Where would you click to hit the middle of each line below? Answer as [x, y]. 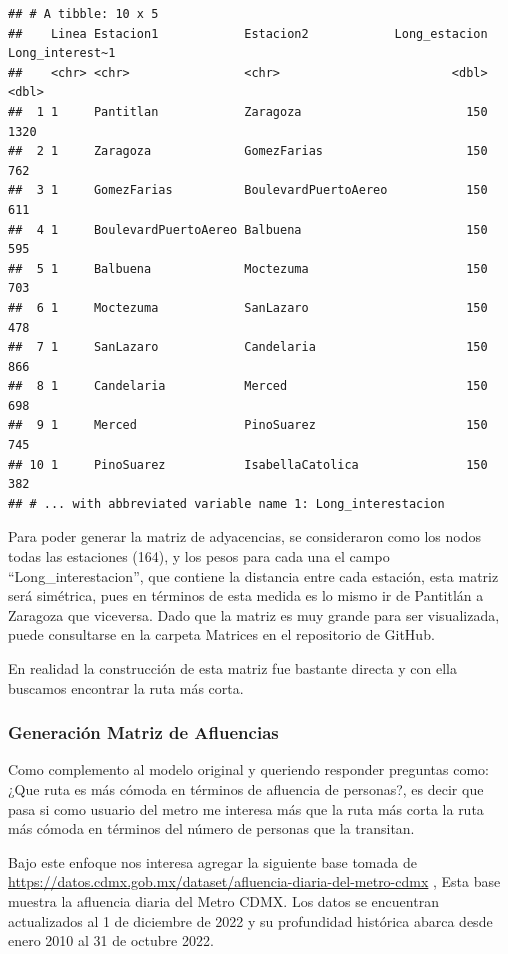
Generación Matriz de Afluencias [143, 732]
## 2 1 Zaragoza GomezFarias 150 [248, 151]
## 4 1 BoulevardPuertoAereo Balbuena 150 [248, 229]
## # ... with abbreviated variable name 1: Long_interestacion [226, 503]
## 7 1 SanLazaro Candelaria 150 [248, 347]
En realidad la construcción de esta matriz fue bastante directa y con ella [232, 668]
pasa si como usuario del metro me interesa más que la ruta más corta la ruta [246, 808]
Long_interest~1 [62, 53]
